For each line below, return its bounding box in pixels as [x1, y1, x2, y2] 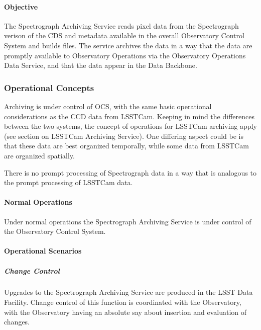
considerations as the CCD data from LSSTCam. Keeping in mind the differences [4, 111, 254, 121]
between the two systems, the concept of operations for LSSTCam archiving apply [4, 121, 257, 131]
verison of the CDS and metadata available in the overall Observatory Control [4, 30, 244, 41]
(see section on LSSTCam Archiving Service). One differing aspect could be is [4, 130, 243, 141]
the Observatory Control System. [4, 226, 106, 236]
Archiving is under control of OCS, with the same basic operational [4, 101, 212, 111]
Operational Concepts [4, 81, 94, 94]
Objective [4, 1, 38, 12]
